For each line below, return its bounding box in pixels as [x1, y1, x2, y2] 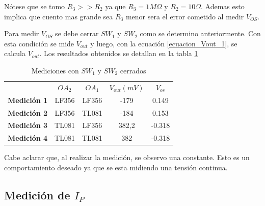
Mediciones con [31, 65, 79, 75]
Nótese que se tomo [4, 1, 65, 11]
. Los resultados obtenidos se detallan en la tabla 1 [39, 48, 198, 59]
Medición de [4, 187, 70, 202]
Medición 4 [8, 133, 48, 143]
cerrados [120, 65, 146, 75]
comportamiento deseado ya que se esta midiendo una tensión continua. [4, 162, 228, 172]
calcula [4, 48, 25, 59]
